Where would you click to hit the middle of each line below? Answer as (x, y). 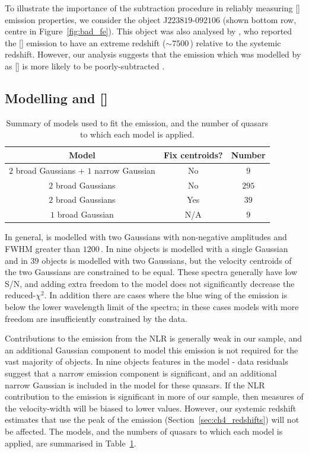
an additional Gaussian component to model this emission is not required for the (152, 350)
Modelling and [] (56, 98)
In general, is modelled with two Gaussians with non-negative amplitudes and (146, 237)
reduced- (20, 295)
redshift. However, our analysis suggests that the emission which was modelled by (153, 54)
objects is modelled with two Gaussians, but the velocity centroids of (167, 260)
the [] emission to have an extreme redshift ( (85, 42)
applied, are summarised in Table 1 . (71, 443)
